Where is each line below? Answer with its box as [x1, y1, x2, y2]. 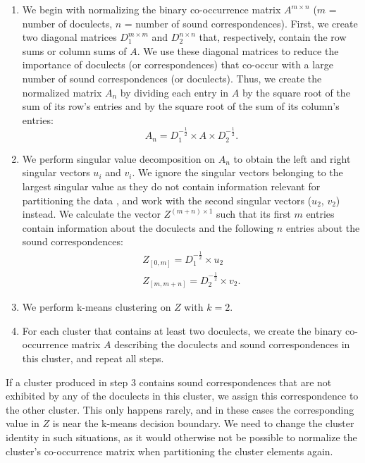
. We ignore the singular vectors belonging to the [132, 165, 343, 180]
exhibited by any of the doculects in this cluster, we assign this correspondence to [6, 388, 359, 403]
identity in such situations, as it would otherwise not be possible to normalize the [6, 429, 357, 444]
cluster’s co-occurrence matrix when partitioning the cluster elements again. [6, 443, 333, 458]
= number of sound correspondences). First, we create [124, 16, 358, 30]
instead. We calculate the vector [22, 206, 161, 221]
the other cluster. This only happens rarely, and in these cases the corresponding [6, 402, 354, 416]
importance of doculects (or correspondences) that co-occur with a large [22, 57, 333, 72]
